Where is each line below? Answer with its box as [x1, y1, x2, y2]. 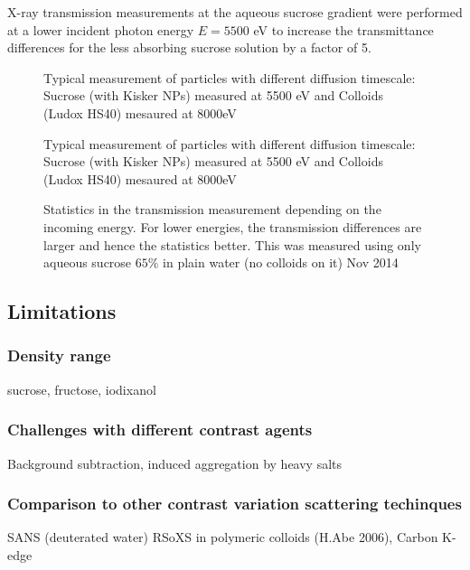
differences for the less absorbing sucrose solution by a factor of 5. [7, 38, 371, 57]
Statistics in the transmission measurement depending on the [43, 200, 381, 219]
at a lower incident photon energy [7, 20, 194, 39]
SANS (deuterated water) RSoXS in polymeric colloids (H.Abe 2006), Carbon [7, 528, 438, 547]
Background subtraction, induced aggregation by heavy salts [7, 453, 343, 472]
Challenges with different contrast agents [7, 418, 313, 441]
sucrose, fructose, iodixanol [7, 379, 156, 398]
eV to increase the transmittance [253, 20, 434, 39]
